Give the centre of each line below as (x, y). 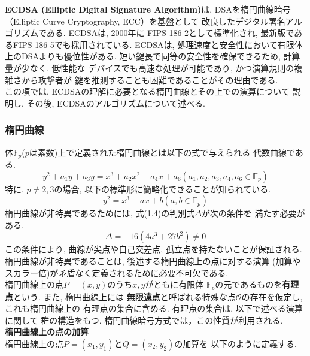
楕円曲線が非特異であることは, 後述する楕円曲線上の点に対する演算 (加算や (153, 260)
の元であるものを (249, 284)
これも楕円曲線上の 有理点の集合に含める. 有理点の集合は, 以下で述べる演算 (154, 308)
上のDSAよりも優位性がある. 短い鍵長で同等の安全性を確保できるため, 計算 (153, 56)
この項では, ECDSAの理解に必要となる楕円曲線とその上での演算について (147, 91)
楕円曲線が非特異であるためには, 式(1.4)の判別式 (100, 213)
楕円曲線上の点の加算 (47, 332)
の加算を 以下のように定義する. (235, 343)
